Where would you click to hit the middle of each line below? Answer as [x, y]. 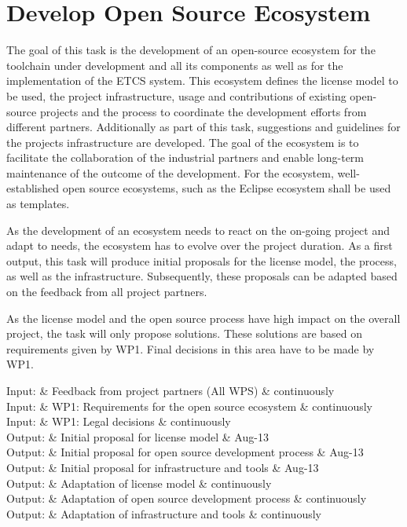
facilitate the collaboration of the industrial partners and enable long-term [185, 157]
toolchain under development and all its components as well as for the [175, 65]
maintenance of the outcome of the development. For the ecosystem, [170, 172]
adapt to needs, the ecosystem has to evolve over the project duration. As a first [200, 245]
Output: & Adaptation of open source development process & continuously [187, 498]
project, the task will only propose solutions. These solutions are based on [185, 333]
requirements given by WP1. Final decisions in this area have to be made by [191, 348]
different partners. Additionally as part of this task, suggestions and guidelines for [203, 127]
